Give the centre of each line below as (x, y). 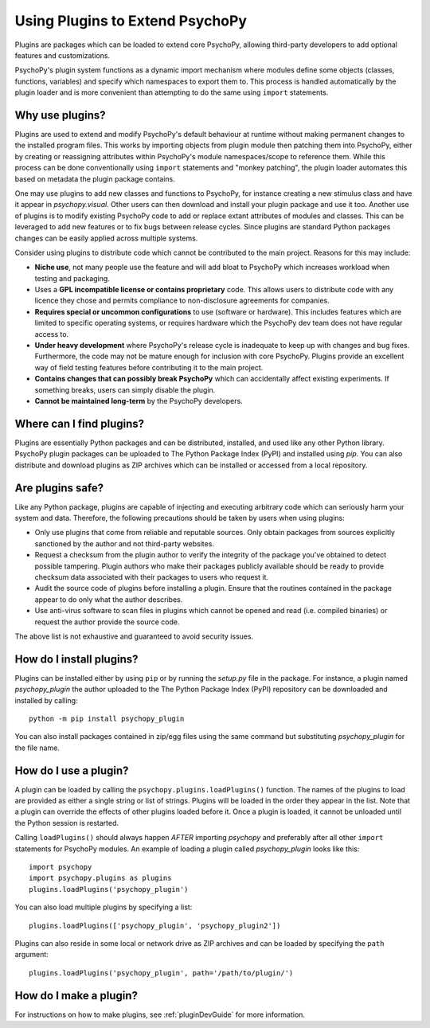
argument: (32, 955)
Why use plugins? (60, 115)
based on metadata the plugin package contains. (95, 178)
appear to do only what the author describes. (109, 599)
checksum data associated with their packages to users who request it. (152, 577)
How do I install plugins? (76, 659)
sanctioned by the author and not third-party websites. (125, 543)
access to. (52, 334)
